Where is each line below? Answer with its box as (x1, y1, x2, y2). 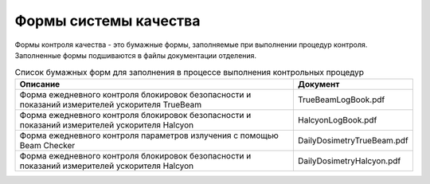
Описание (19, 78, 61, 89)
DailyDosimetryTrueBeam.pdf (297, 135, 409, 146)
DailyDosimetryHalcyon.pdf (297, 155, 401, 166)
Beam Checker (19, 139, 76, 151)
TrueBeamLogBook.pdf (297, 94, 385, 105)
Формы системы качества (14, 12, 201, 29)
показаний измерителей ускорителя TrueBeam (19, 99, 202, 110)
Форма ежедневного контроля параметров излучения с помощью (19, 130, 279, 141)
